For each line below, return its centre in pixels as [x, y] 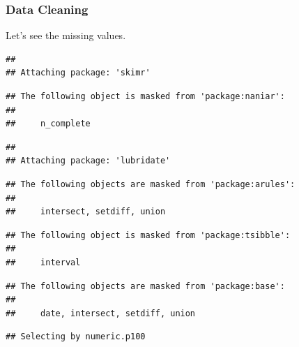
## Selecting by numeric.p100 [76, 337]
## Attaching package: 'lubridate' [88, 161]
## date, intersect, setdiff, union [101, 313]
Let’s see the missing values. [66, 35]
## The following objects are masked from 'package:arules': [151, 184]
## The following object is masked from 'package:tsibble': [148, 235]
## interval [43, 262]
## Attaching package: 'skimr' [78, 73]
